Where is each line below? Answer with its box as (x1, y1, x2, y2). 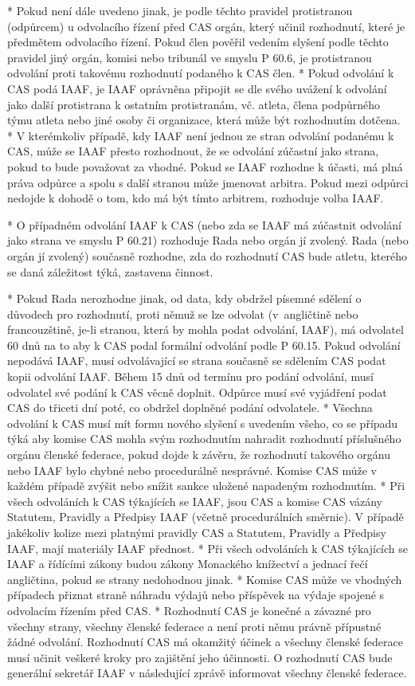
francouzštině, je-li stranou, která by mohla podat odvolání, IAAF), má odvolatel (7, 321, 404, 338)
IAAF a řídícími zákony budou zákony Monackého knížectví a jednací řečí (7, 555, 368, 572)
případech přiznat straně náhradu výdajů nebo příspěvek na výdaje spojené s (7, 586, 385, 603)
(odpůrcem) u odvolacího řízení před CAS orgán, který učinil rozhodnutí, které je (7, 18, 405, 34)
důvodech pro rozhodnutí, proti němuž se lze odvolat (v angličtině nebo (7, 305, 358, 322)
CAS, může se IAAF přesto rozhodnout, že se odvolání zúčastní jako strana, (7, 143, 379, 159)
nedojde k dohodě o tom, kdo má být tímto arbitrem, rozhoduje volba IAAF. (7, 190, 384, 206)
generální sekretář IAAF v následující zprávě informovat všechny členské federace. (7, 664, 407, 681)
